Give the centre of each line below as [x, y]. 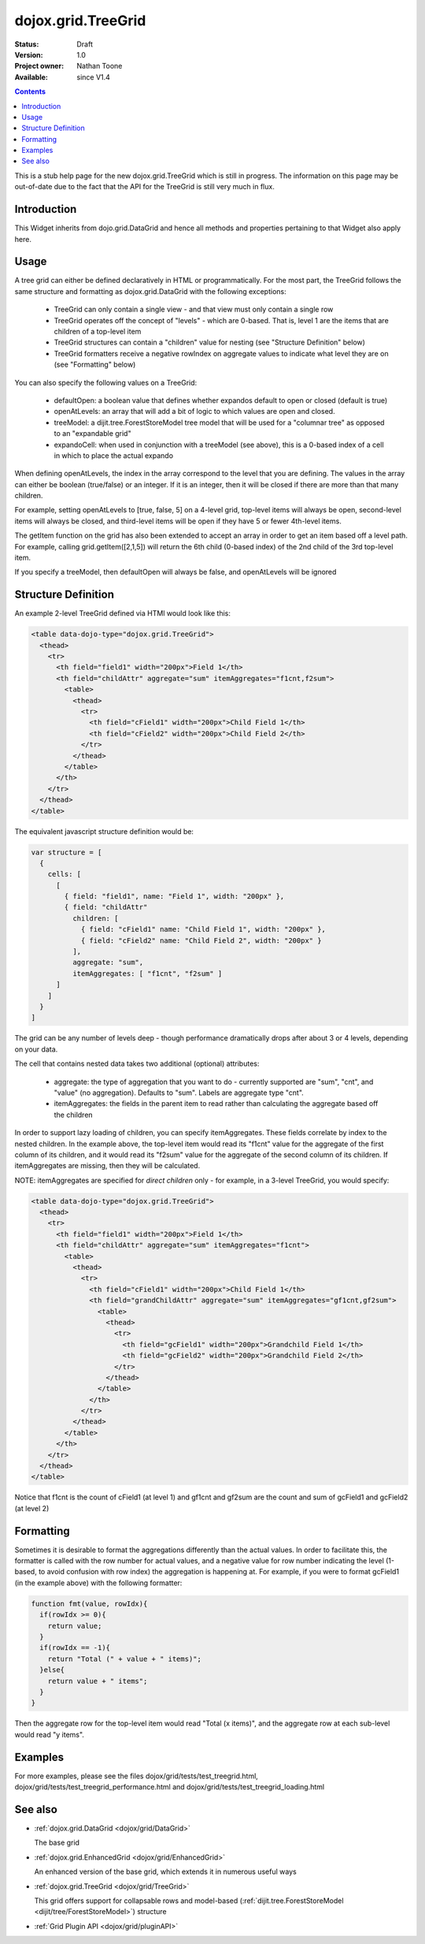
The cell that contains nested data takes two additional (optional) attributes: [137, 1063]
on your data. [36, 1049]
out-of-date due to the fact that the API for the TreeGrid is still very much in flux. [144, 187]
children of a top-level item [98, 331]
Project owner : [39, 66]
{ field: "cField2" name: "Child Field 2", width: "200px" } [201, 940]
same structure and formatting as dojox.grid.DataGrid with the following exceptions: [150, 291]
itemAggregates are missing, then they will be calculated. [107, 1166]
